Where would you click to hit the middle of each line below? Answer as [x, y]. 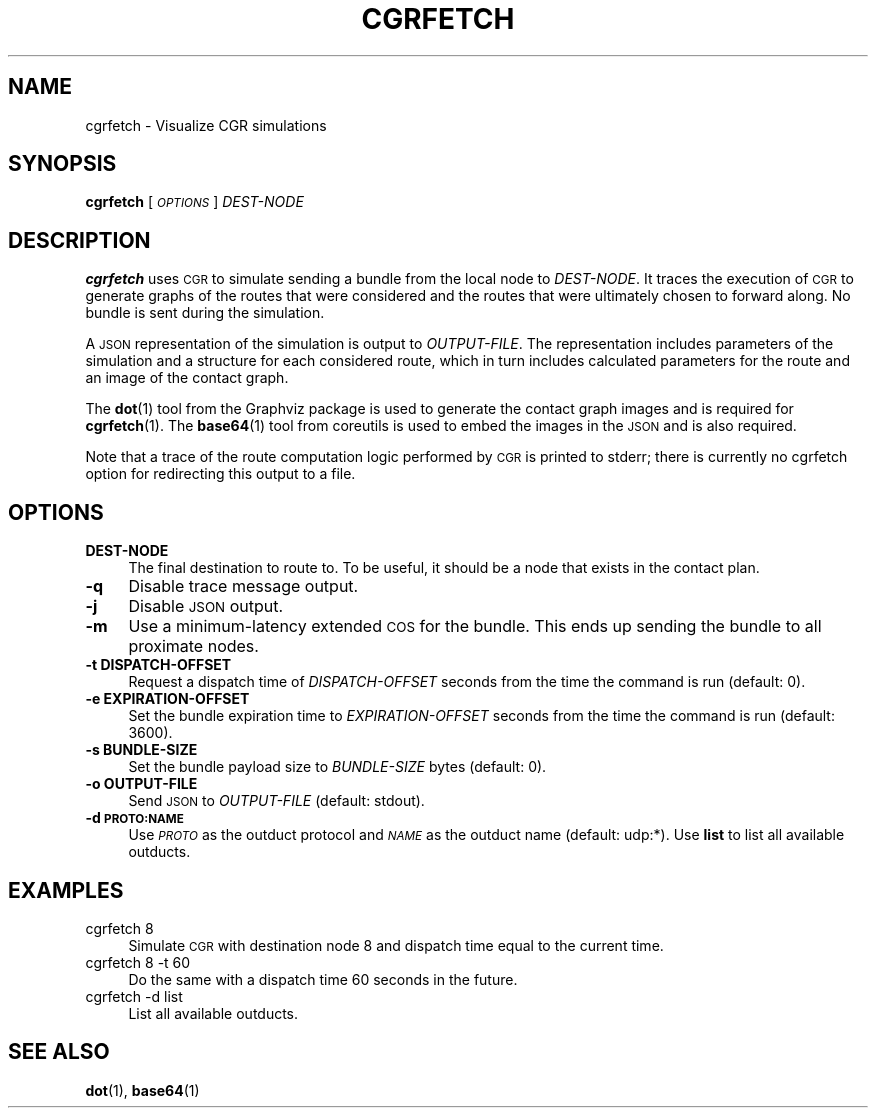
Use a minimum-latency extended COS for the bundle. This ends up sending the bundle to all [475, 626]
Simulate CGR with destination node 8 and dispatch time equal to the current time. [396, 945]
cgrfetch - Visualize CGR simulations [206, 125]
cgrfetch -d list [134, 996]
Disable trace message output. [243, 586]
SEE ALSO [59, 1052]
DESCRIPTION [79, 240]
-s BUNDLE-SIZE [141, 750]
